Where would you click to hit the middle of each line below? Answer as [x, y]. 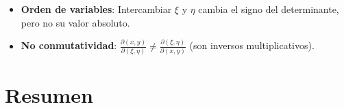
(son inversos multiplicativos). [252, 45]
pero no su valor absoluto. [75, 22]
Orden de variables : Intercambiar [96, 9]
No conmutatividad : [69, 45]
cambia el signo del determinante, [269, 9]
